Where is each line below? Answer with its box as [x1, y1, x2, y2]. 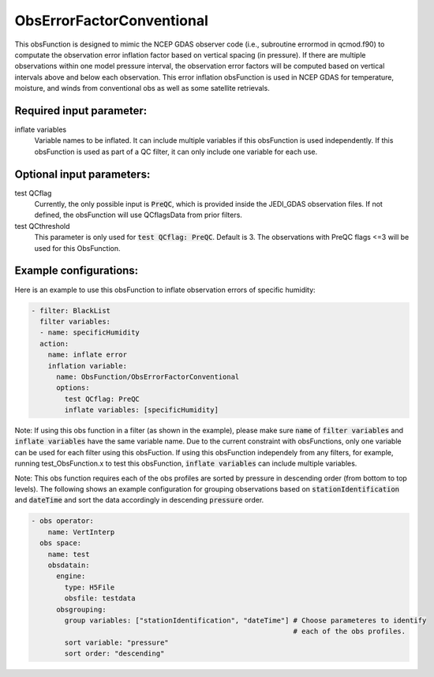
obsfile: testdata [64, 594, 136, 603]
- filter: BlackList [31, 306, 110, 315]
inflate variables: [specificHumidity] [64, 406, 219, 414]
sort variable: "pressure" [64, 638, 169, 647]
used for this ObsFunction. [34, 243, 121, 252]
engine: [56, 572, 86, 581]
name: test [47, 549, 90, 559]
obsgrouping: [56, 604, 107, 614]
